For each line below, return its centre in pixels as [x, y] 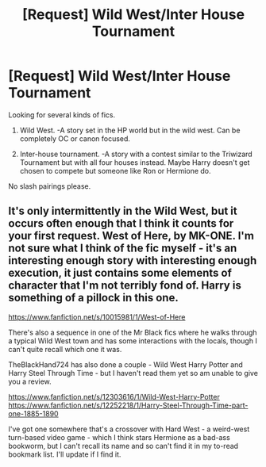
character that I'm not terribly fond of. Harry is [125, 286]
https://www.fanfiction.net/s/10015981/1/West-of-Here [97, 317]
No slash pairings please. [50, 186]
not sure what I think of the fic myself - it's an [123, 249]
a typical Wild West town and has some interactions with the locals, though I [133, 341]
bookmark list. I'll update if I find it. [65, 454]
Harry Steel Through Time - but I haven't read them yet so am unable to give [133, 373]
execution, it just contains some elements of [120, 273]
